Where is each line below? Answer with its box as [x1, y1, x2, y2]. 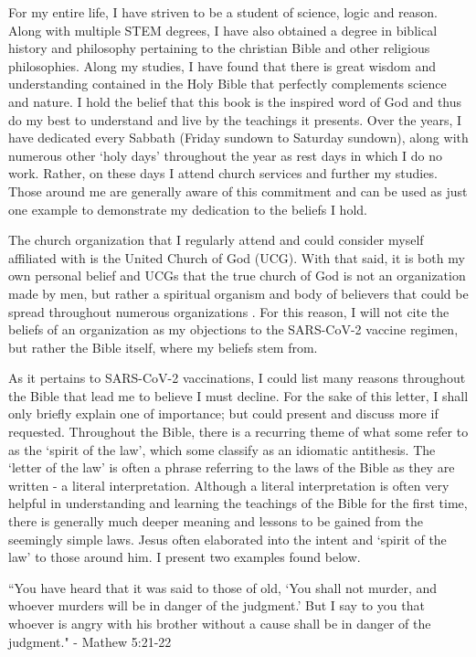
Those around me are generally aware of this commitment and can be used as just [8, 181, 468, 200]
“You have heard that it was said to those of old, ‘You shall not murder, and [8, 578, 438, 597]
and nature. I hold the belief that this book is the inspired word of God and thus [8, 91, 462, 111]
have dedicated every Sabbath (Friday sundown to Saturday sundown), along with [8, 128, 469, 147]
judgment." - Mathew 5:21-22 [8, 631, 172, 651]
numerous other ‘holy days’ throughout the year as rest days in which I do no [8, 145, 443, 164]
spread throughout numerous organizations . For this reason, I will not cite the [8, 302, 450, 321]
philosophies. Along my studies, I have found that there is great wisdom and [8, 56, 436, 75]
